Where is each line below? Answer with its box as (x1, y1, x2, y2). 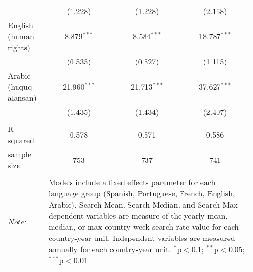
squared (8, 134, 34, 145)
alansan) (8, 92, 36, 103)
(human (8, 31, 34, 42)
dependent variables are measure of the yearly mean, (49, 210, 228, 221)
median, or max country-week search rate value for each (49, 221, 239, 232)
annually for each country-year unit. (49, 243, 171, 255)
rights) (8, 42, 30, 53)
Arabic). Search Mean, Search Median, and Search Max (49, 199, 238, 210)
